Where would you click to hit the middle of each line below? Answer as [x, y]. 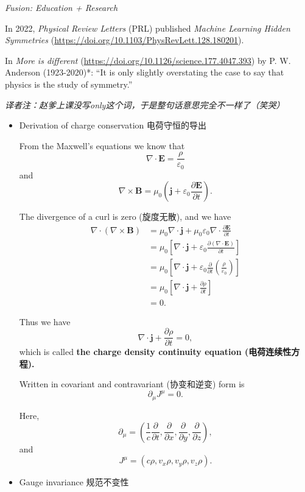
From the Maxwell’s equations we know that [102, 145]
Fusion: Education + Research [61, 7]
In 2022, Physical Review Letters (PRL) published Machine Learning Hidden [148, 28]
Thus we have [45, 321]
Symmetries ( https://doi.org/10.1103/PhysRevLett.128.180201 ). [124, 40]
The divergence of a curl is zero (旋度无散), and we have [125, 216]
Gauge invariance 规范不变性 [74, 482]
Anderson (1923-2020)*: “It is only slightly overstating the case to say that [145, 72]
